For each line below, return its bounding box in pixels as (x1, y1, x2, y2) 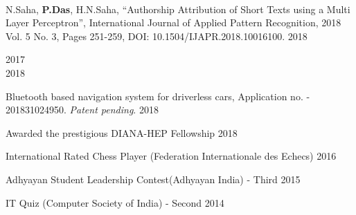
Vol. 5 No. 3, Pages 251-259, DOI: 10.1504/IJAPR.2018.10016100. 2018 (6, 28, 308, 43)
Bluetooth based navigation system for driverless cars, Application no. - (6, 88, 310, 103)
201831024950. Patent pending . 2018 (6, 102, 159, 117)
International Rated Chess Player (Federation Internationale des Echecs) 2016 (6, 149, 337, 163)
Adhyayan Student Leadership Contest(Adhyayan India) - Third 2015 (6, 171, 301, 186)
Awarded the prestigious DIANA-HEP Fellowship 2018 (6, 125, 238, 140)
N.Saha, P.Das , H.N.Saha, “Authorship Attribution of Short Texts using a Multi (6, 1, 350, 16)
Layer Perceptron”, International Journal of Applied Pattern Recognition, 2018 (6, 15, 341, 30)
